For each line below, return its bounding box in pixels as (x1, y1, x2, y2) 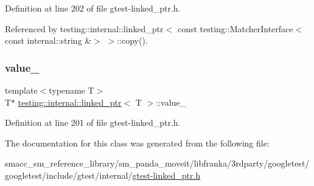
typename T (49, 84, 94, 96)
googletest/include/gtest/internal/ (5, 168, 133, 181)
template (5, 84, 38, 96)
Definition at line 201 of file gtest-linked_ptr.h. (5, 116, 181, 129)
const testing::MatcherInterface (177, 22, 293, 35)
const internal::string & (5, 34, 92, 47)
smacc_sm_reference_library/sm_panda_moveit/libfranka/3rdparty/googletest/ (5, 157, 310, 170)
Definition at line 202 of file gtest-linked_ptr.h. (5, 2, 181, 14)
